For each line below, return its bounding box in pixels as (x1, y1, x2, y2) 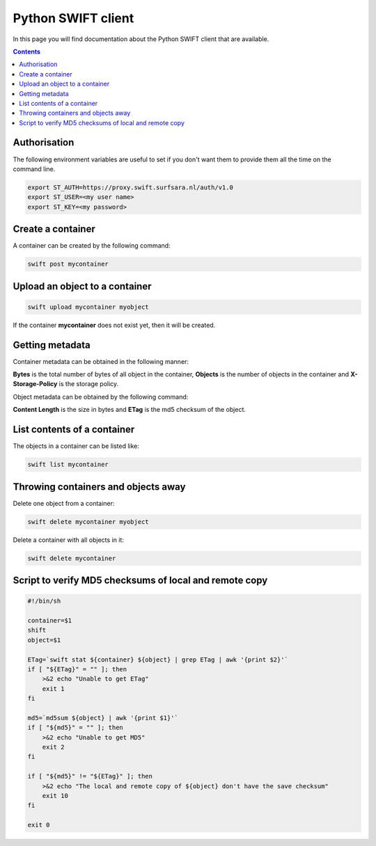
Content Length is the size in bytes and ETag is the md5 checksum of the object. (13, 406, 246, 414)
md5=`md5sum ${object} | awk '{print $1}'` (27, 714, 179, 721)
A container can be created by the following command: (13, 241, 171, 250)
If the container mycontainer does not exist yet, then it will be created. (13, 321, 216, 329)
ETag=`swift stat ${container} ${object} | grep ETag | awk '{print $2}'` (27, 655, 289, 664)
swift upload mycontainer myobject (27, 303, 149, 311)
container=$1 (27, 616, 72, 624)
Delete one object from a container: (13, 499, 115, 507)
